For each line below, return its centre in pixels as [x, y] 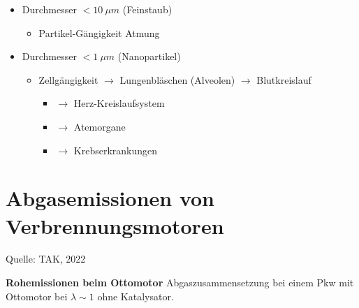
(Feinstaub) [147, 9]
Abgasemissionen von [110, 198]
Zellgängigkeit [68, 79]
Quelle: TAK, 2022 [46, 259]
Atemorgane [100, 126]
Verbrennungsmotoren [115, 225]
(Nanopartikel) [149, 56]
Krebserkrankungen [116, 150]
